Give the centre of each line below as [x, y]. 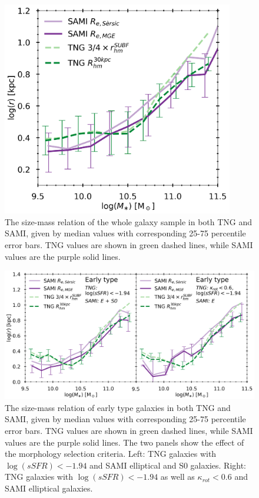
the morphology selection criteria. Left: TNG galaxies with [111, 454]
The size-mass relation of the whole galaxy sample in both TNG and [129, 221]
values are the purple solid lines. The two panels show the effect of [124, 442]
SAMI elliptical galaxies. [49, 488]
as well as [177, 477]
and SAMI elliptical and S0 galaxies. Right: [168, 465]
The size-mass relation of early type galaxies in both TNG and [118, 407]
